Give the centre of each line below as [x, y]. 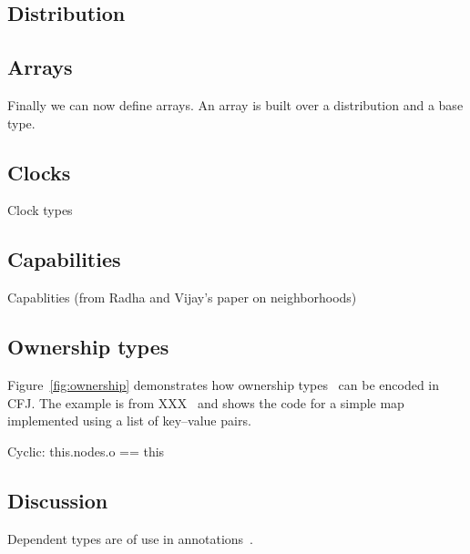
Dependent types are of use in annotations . [130, 538]
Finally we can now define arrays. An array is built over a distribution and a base [235, 104]
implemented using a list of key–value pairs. [129, 421]
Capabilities [64, 259]
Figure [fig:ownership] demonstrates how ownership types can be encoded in [224, 384]
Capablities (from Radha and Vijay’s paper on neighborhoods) [182, 298]
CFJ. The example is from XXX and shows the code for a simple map [206, 402]
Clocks [39, 172]
